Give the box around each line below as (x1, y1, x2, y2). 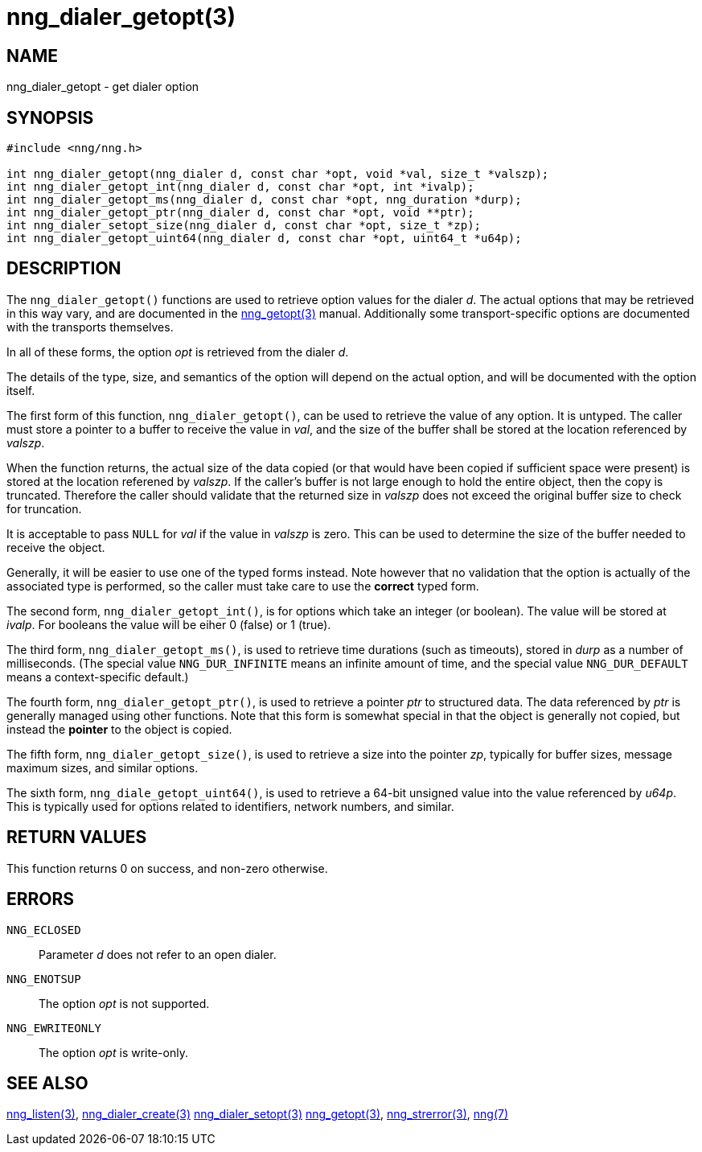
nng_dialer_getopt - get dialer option (6, 80, 199, 94)
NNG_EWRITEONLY (6, 1021, 102, 1035)
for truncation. (6, 501, 82, 516)
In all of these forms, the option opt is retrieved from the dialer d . (6, 344, 349, 359)
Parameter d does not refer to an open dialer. (39, 947, 277, 961)
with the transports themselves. (6, 319, 174, 334)
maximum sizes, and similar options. (6, 760, 199, 775)
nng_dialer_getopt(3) (6, 3, 236, 31)
